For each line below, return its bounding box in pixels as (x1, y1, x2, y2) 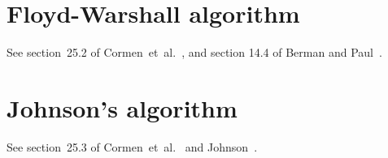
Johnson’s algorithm (7, 91, 238, 124)
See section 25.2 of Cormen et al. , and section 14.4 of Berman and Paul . (7, 44, 382, 61)
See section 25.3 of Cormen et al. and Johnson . (7, 138, 258, 155)
